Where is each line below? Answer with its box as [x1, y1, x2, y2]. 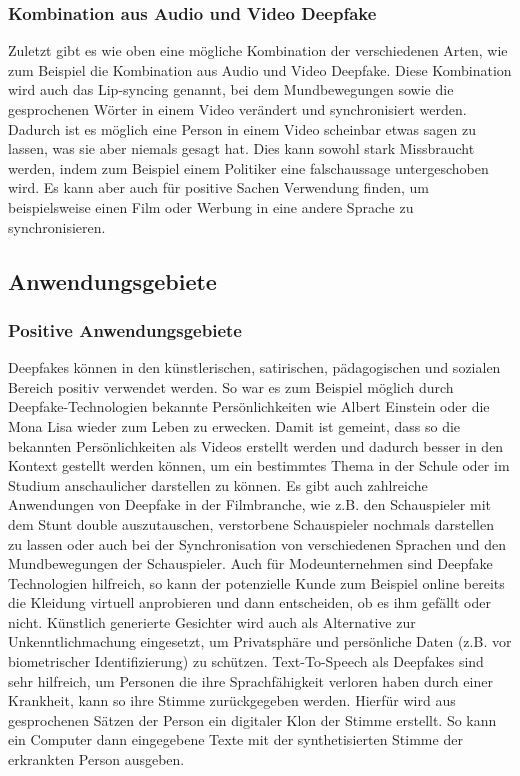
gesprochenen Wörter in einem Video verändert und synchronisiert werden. [8, 99, 467, 119]
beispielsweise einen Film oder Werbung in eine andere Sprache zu [8, 196, 414, 217]
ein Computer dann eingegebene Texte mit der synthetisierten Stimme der [8, 729, 463, 750]
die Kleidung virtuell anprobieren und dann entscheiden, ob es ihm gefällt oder [8, 592, 491, 613]
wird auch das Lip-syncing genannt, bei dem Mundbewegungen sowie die [8, 79, 454, 100]
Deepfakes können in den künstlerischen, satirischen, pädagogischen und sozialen [8, 357, 501, 378]
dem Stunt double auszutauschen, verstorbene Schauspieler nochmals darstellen [8, 513, 494, 534]
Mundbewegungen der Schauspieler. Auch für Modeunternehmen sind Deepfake [8, 553, 493, 574]
